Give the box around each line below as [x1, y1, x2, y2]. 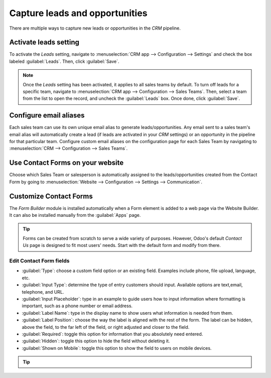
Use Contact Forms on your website [9, 159, 124, 167]
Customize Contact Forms [9, 192, 93, 200]
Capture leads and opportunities [9, 8, 148, 19]
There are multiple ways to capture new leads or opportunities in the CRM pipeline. [9, 25, 181, 31]
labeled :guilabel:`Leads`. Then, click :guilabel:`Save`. [9, 58, 120, 64]
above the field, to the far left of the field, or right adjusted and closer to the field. [22, 324, 190, 330]
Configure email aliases [9, 111, 85, 120]
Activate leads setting [9, 38, 80, 47]
